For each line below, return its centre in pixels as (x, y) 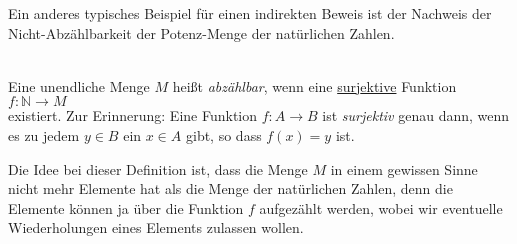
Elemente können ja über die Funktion (126, 207)
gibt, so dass (223, 134)
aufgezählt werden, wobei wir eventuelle (381, 207)
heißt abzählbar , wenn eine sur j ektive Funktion (314, 85)
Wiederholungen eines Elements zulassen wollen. (156, 227)
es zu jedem (44, 134)
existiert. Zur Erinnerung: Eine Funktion (133, 115)
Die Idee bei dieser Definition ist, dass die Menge (158, 168)
